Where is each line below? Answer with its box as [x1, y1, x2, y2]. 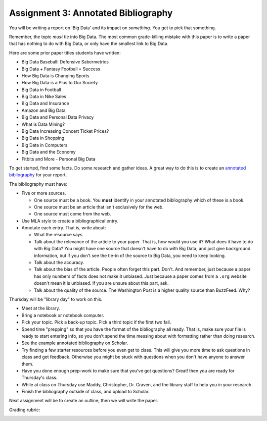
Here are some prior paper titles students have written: [9, 50, 121, 55]
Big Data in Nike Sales [21, 94, 67, 100]
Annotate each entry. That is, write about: [21, 225, 106, 231]
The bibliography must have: [9, 181, 68, 187]
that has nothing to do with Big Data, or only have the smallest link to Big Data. [9, 41, 169, 47]
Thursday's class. [21, 374, 58, 381]
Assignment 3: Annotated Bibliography [9, 7, 173, 18]
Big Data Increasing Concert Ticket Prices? [21, 128, 109, 134]
